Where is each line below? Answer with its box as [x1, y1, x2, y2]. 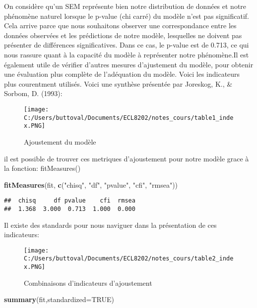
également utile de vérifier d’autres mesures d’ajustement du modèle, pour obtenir [4, 59, 254, 69]
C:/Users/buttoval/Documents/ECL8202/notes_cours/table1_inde [24, 114, 234, 121]
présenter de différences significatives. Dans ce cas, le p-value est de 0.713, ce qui [4, 40, 249, 50]
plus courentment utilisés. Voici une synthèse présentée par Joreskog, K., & [4, 78, 233, 89]
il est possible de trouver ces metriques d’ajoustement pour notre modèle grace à [4, 153, 249, 163]
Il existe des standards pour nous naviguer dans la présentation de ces [4, 219, 217, 230]
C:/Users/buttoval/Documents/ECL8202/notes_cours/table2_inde [24, 255, 234, 262]
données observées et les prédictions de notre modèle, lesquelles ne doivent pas [4, 30, 242, 40]
